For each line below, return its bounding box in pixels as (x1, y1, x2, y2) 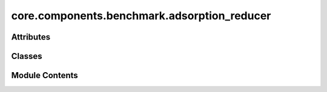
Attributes (11, 32, 51, 42)
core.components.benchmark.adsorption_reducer (11, 9, 271, 22)
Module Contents (11, 70, 78, 81)
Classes (11, 51, 42, 61)
